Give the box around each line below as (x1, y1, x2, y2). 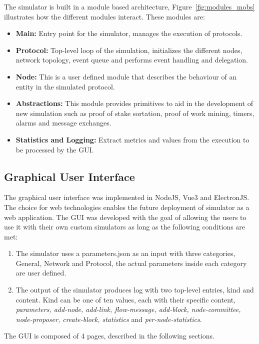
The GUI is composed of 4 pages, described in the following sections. (4, 330, 214, 341)
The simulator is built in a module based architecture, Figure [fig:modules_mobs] (4, 1, 255, 11)
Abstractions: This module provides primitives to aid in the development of (15, 98, 253, 108)
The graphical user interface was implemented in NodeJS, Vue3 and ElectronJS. (4, 192, 249, 202)
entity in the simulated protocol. (15, 81, 115, 91)
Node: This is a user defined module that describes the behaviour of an (15, 71, 237, 81)
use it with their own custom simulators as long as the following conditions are (4, 221, 245, 232)
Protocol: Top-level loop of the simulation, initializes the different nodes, (15, 44, 242, 55)
